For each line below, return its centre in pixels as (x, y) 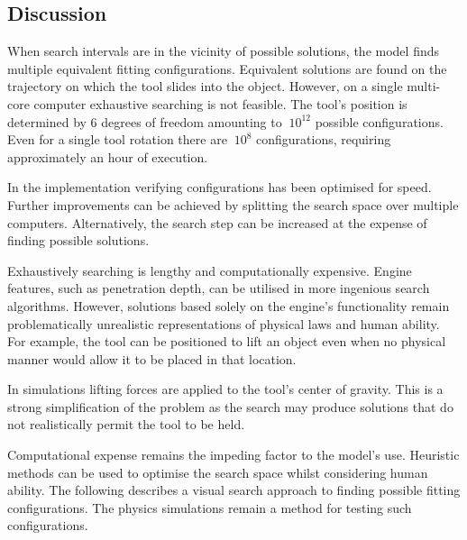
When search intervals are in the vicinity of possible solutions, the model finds (223, 51)
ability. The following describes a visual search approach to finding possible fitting (234, 490)
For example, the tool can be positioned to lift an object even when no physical (227, 341)
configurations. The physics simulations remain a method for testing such (210, 507)
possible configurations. (379, 121)
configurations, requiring (323, 139)
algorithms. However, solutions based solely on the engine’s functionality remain (229, 305)
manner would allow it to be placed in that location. (152, 358)
